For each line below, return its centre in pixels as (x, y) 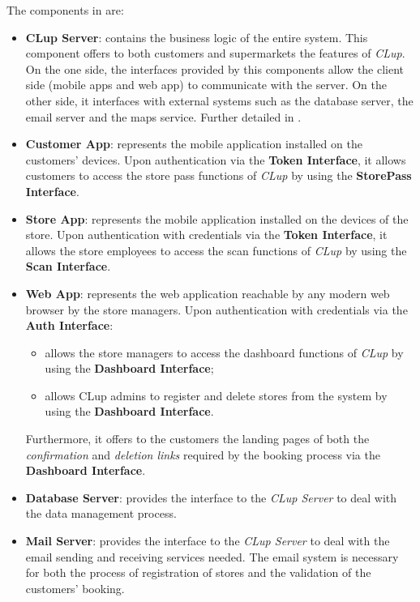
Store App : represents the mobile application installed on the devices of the (217, 218)
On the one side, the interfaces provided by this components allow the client (215, 68)
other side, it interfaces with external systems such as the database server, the (219, 100)
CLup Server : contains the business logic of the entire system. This (197, 37)
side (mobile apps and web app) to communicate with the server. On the (206, 85)
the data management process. (101, 513)
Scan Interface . (68, 266)
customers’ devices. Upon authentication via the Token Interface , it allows (216, 159)
